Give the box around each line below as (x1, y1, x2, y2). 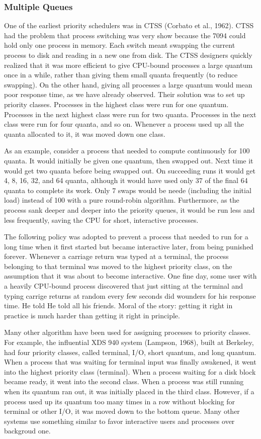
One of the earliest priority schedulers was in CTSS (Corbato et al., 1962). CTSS (4, 20, 254, 31)
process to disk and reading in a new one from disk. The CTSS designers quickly (4, 50, 252, 60)
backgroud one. (4, 425, 51, 436)
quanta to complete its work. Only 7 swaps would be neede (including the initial (4, 185, 251, 195)
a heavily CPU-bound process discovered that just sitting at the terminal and (4, 281, 243, 291)
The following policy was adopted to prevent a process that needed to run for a (4, 231, 248, 242)
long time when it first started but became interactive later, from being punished (4, 241, 253, 251)
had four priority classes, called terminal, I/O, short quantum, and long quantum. (4, 346, 256, 357)
